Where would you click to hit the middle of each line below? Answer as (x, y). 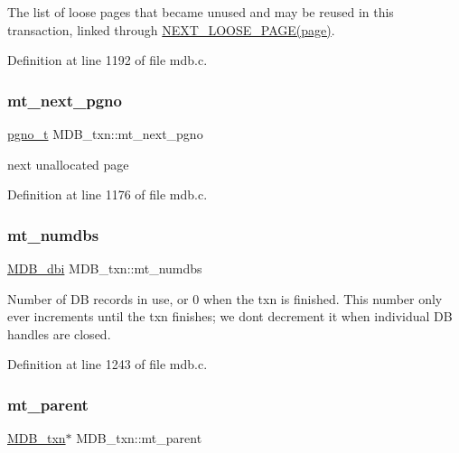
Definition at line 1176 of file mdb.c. (108, 194)
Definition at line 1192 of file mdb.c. (108, 60)
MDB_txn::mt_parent (139, 438)
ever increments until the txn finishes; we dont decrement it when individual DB (230, 316)
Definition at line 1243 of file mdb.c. (108, 364)
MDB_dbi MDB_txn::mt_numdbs (105, 268)
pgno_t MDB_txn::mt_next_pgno (105, 134)
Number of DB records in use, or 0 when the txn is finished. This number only (225, 298)
